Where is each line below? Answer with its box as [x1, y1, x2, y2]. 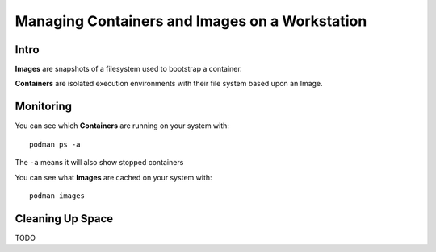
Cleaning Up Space [15, 212, 114, 225]
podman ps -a [29, 139, 81, 149]
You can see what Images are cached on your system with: [15, 172, 213, 182]
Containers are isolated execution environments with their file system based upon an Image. [15, 79, 323, 89]
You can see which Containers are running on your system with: [15, 121, 230, 130]
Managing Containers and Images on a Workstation [15, 12, 367, 30]
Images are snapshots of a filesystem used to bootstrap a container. [15, 64, 242, 74]
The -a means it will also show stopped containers [15, 158, 184, 167]
